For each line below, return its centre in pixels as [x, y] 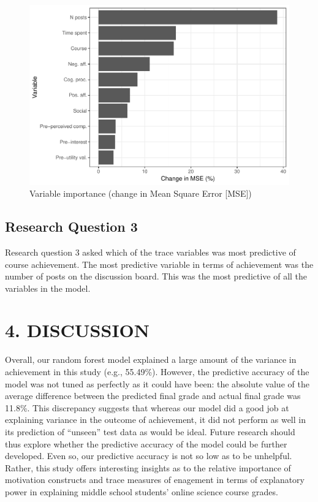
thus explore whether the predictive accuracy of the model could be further [146, 443]
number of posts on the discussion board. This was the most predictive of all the [156, 276]
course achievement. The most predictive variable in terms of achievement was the [159, 264]
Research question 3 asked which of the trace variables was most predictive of [150, 252]
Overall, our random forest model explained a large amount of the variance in [151, 359]
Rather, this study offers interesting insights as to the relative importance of [148, 467]
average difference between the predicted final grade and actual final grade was [153, 396]
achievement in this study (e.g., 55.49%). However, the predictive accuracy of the [157, 372]
